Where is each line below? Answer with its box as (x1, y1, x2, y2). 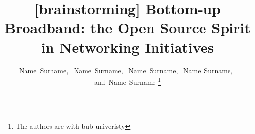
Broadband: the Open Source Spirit (4, 18, 251, 38)
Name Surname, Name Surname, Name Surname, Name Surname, (19, 65, 232, 75)
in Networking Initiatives (41, 37, 214, 57)
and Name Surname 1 (94, 75, 161, 87)
